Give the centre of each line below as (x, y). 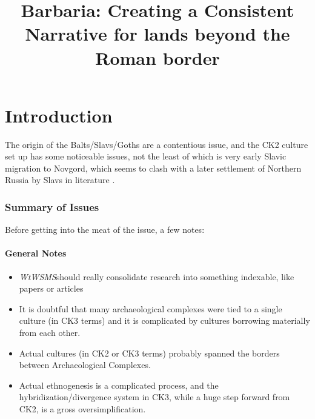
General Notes (36, 253)
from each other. (50, 333)
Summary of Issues (52, 206)
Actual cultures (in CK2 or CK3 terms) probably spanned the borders (149, 353)
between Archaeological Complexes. (85, 365)
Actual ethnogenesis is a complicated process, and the (119, 385)
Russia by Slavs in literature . (60, 180)
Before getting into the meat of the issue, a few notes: (105, 230)
